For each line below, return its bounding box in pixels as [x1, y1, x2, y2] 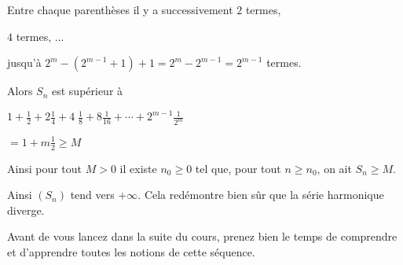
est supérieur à [51, 83, 123, 99]
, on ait [317, 160, 352, 176]
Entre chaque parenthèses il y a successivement [7, 2, 233, 17]
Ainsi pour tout [7, 160, 82, 176]
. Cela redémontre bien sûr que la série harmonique [137, 186, 384, 203]
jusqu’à [7, 54, 42, 71]
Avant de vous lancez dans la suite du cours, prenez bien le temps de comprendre [7, 228, 398, 245]
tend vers [70, 186, 115, 203]
